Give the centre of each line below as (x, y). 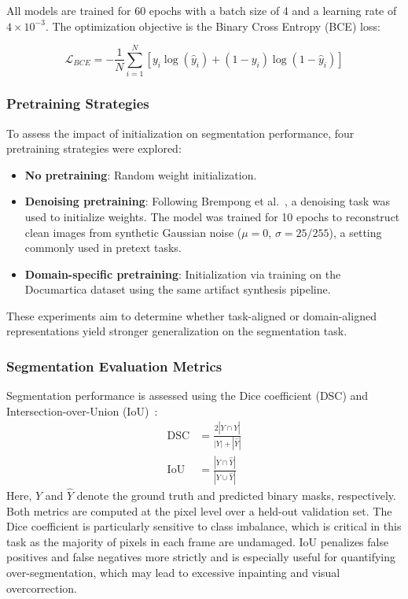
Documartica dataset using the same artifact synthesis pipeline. (178, 289)
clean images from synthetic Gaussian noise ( (133, 232)
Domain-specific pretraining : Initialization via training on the (183, 274)
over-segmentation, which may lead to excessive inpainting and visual (173, 572)
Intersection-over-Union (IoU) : (82, 410)
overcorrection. (42, 588)
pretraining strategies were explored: (94, 148)
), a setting (355, 232)
